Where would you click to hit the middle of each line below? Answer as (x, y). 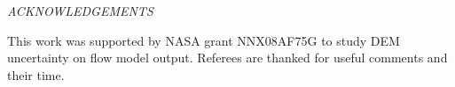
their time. (36, 74)
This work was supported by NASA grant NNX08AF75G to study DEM (204, 40)
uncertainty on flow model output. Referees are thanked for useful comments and (227, 58)
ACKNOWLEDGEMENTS (80, 11)
